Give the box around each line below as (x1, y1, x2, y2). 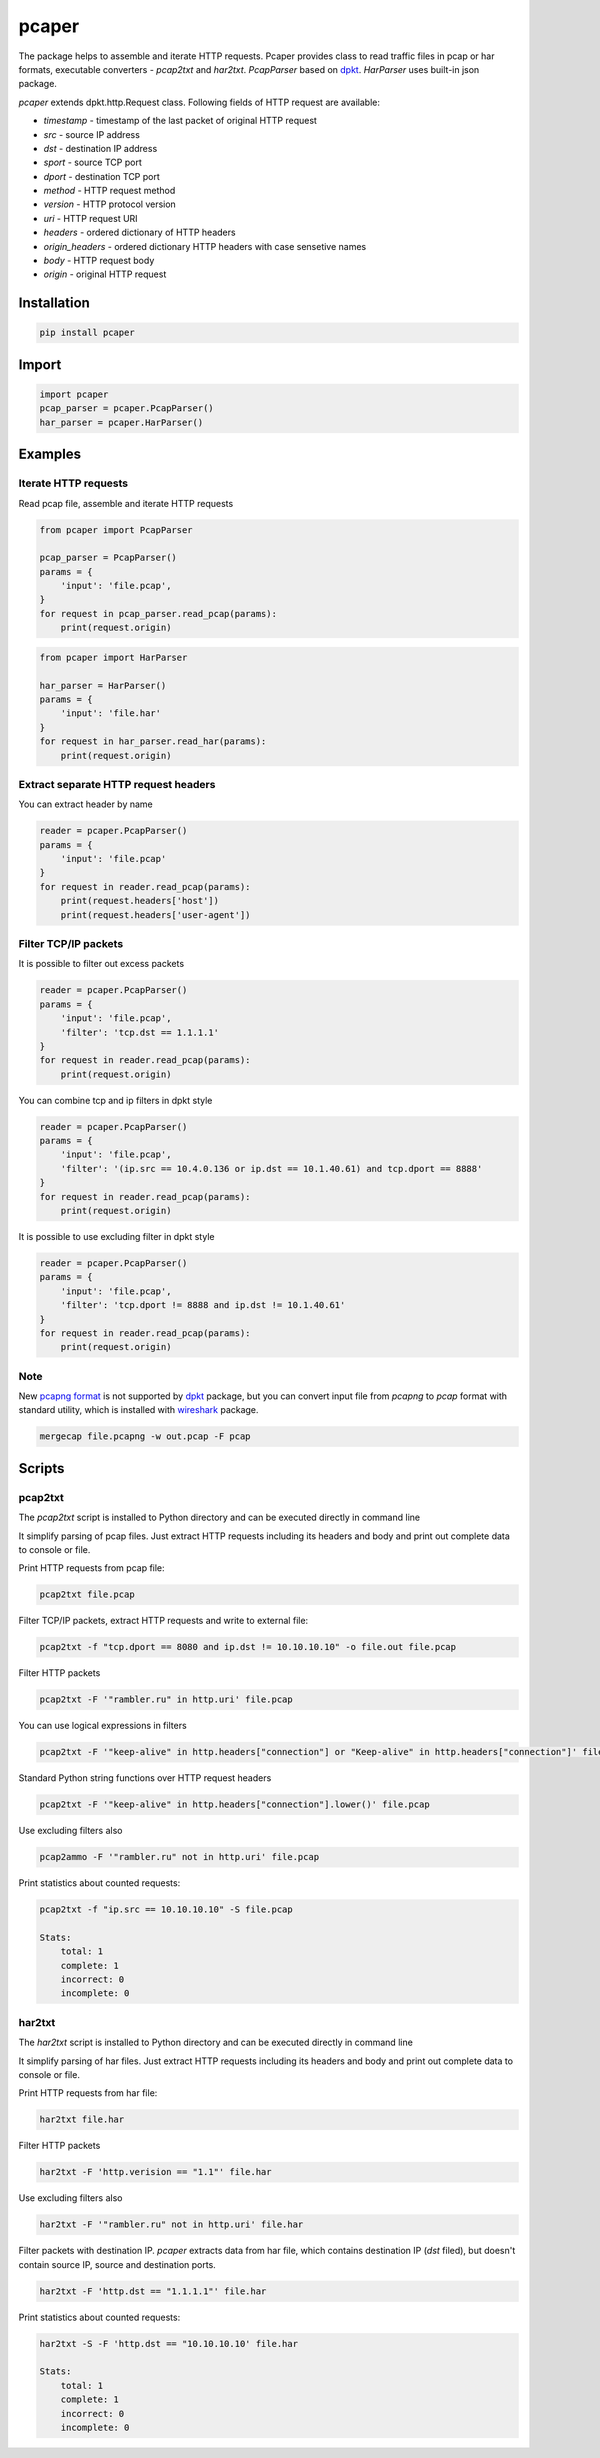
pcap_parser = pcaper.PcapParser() (39, 403, 214, 414)
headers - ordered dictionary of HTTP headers (43, 226, 236, 239)
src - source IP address (43, 128, 140, 140)
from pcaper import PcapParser (39, 524, 194, 535)
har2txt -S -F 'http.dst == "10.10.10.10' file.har (39, 2338, 299, 2349)
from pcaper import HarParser (39, 651, 188, 663)
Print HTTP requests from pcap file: (18, 1562, 165, 1574)
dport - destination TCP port (43, 170, 160, 182)
